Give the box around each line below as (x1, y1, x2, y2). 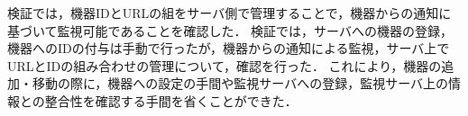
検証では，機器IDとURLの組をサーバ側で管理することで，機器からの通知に (7, 4, 452, 22)
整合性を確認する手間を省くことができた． (44, 91, 298, 110)
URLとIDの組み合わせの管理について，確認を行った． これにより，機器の (7, 56, 442, 75)
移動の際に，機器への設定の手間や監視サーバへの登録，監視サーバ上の (32, 74, 449, 93)
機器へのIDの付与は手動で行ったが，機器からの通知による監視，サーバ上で (7, 39, 450, 58)
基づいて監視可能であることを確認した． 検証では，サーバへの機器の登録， (7, 21, 453, 40)
